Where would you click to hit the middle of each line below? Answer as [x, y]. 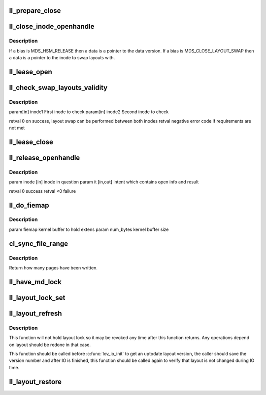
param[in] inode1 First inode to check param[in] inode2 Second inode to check [89, 112]
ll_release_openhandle [45, 157]
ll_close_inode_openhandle [52, 26]
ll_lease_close [31, 142]
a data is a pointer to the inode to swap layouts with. [62, 58]
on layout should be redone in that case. [50, 345]
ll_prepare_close [35, 11]
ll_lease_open [31, 72]
